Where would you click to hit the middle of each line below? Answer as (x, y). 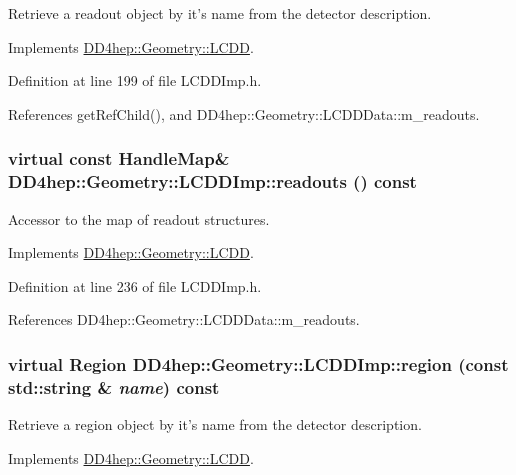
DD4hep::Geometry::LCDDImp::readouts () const (212, 181)
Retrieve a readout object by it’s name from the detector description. (220, 13)
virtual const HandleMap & (119, 158)
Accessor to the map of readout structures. (139, 218)
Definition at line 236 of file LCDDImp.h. (135, 285)
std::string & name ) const (114, 386)
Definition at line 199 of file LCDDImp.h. (135, 80)
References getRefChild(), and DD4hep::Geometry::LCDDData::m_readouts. (244, 113)
